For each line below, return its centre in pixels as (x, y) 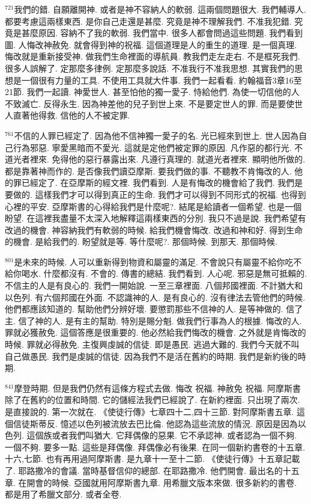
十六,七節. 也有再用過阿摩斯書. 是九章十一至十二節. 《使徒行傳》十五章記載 (152, 459)
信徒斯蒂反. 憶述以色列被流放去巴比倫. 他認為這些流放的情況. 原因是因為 (155, 423)
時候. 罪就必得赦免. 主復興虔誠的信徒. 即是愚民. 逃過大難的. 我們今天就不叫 (152, 344)
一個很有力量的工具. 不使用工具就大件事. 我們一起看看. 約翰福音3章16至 (162, 80)
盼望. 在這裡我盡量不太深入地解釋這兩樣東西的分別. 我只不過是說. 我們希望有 (155, 218)
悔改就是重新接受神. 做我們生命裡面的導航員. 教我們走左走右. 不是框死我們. (152, 56)
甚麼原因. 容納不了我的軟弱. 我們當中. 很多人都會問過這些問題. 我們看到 (162, 33)
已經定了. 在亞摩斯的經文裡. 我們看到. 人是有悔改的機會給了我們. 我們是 (162, 183)
